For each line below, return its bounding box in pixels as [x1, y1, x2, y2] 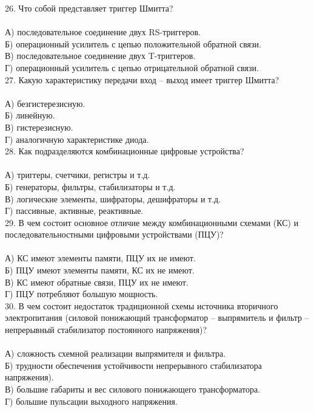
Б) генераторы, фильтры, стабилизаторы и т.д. [5, 180, 176, 193]
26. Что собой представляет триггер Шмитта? [5, 2, 173, 14]
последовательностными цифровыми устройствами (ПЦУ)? [5, 228, 224, 241]
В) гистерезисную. [5, 120, 73, 133]
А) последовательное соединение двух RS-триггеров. [5, 26, 201, 38]
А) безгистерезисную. [5, 97, 85, 109]
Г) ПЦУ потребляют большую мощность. [5, 287, 158, 300]
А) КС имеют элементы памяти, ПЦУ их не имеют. [5, 252, 196, 264]
